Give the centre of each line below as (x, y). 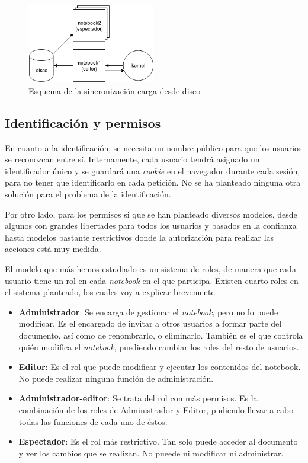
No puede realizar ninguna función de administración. (116, 378)
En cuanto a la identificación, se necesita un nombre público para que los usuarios (153, 147)
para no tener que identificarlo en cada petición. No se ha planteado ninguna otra (153, 182)
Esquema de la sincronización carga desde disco (115, 90)
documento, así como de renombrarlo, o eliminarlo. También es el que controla (161, 335)
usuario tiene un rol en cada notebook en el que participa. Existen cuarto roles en (152, 280)
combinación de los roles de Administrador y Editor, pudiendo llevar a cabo (156, 409)
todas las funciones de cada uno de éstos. (93, 421)
